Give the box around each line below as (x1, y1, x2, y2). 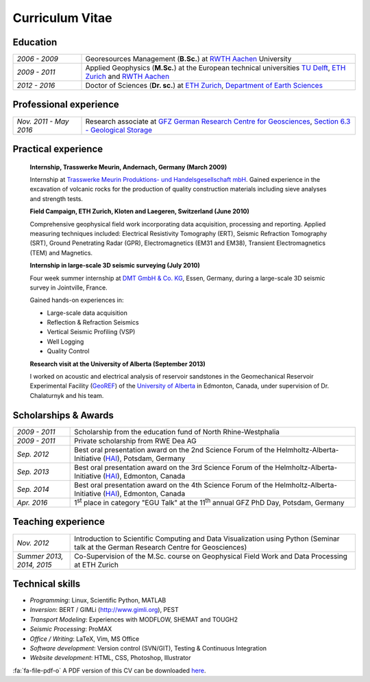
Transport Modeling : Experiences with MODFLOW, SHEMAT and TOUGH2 (29, 615, 238, 624)
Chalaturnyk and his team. (29, 391, 104, 399)
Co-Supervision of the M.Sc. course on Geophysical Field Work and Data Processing (74, 551, 347, 561)
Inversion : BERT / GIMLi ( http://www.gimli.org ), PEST (29, 606, 179, 614)
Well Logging (47, 337, 84, 346)
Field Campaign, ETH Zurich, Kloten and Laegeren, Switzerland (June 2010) (29, 207, 249, 215)
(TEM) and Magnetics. (29, 248, 92, 257)
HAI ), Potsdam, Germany (105, 454, 186, 463)
